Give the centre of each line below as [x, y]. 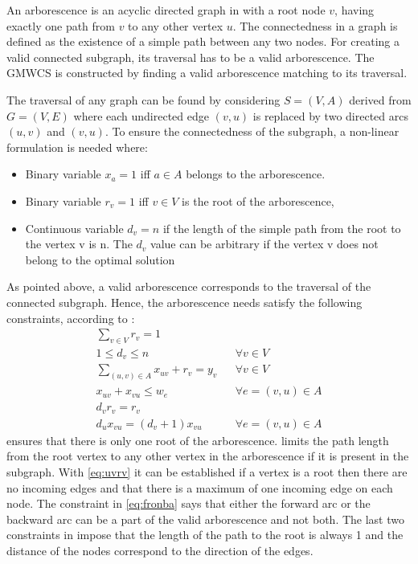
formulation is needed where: [77, 147]
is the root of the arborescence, [258, 200]
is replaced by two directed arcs [330, 115]
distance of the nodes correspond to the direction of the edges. [160, 550]
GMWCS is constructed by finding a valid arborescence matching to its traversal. [207, 73]
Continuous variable [74, 228]
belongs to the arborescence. [256, 174]
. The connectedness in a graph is [315, 25]
